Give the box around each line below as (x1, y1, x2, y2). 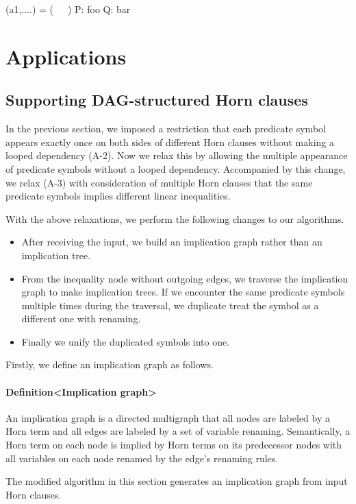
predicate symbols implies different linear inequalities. (5, 189, 231, 203)
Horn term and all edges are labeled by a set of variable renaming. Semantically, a (5, 424, 351, 438)
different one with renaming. (21, 311, 141, 326)
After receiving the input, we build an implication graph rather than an (21, 235, 322, 249)
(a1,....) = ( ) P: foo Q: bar (5, 2, 131, 16)
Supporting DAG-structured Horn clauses (5, 89, 308, 110)
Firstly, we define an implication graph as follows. (5, 357, 214, 372)
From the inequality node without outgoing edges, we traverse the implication (21, 271, 348, 285)
